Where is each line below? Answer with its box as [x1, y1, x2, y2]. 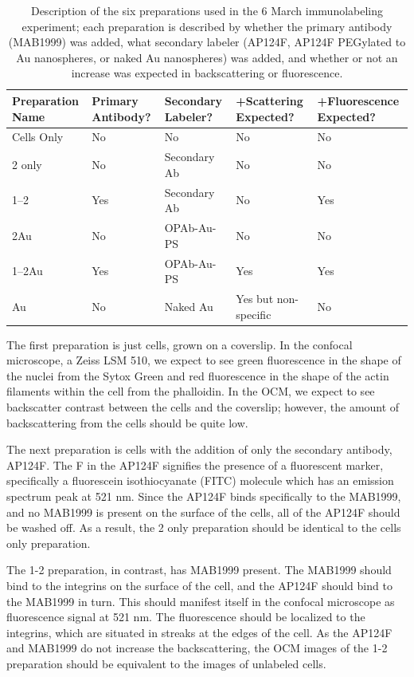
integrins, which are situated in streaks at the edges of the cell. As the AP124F [6, 624, 393, 640]
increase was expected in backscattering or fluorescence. [71, 65, 343, 81]
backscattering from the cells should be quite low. [6, 414, 248, 431]
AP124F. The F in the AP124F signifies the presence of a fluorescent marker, [6, 456, 384, 473]
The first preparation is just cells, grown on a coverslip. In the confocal [6, 336, 353, 352]
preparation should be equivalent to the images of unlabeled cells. [6, 655, 326, 671]
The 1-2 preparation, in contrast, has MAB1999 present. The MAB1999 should [6, 561, 392, 578]
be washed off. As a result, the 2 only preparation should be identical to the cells [6, 519, 401, 536]
